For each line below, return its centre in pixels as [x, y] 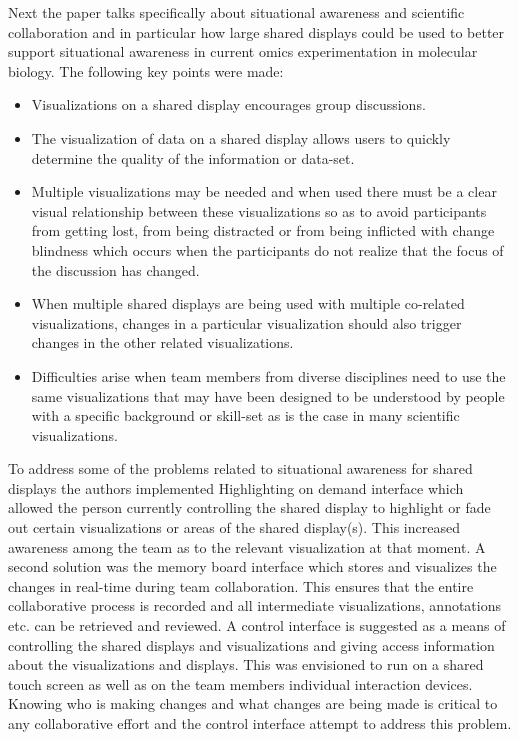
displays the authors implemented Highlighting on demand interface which [236, 487]
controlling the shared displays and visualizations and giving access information [251, 644]
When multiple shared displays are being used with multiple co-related [248, 303]
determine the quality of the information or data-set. [193, 157]
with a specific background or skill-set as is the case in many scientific [245, 415]
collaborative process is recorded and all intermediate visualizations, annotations [255, 605]
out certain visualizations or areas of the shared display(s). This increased [234, 527]
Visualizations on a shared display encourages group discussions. [228, 104]
